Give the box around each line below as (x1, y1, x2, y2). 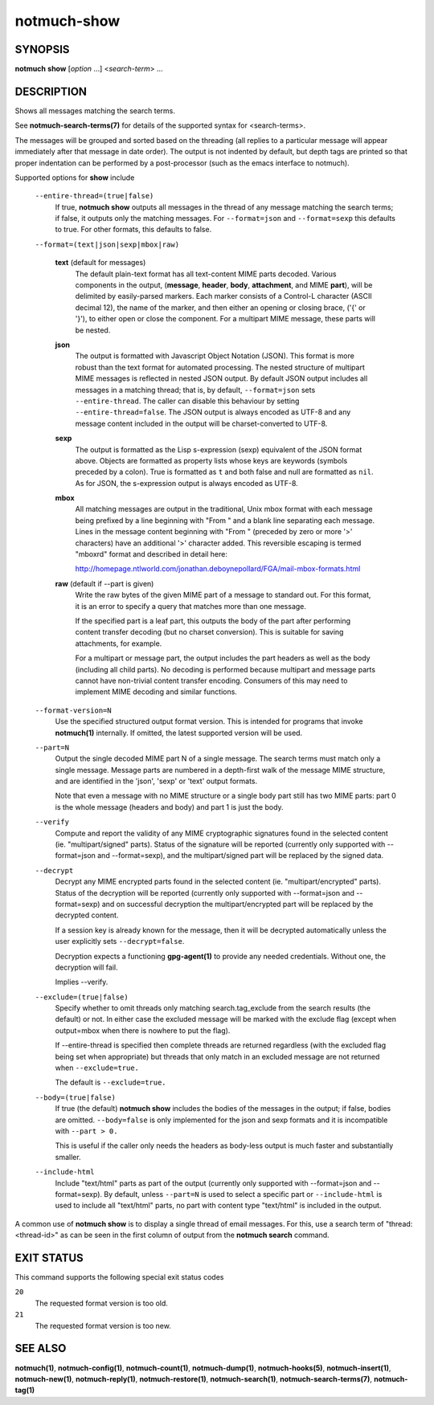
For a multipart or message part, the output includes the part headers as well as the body (75, 653, 371, 663)
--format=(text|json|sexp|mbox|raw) (35, 239, 180, 249)
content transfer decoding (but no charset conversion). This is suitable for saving (75, 627, 344, 637)
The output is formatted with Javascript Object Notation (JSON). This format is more (75, 351, 355, 361)
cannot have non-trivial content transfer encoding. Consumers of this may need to (75, 676, 348, 685)
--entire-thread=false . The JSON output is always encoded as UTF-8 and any (75, 407, 351, 417)
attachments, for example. (75, 639, 162, 648)
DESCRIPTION (14, 84, 88, 98)
